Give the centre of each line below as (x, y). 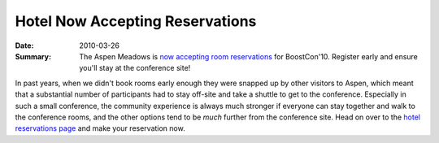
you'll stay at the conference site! (135, 68)
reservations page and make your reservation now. (100, 128)
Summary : (33, 56)
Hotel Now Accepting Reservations (136, 21)
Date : (24, 45)
